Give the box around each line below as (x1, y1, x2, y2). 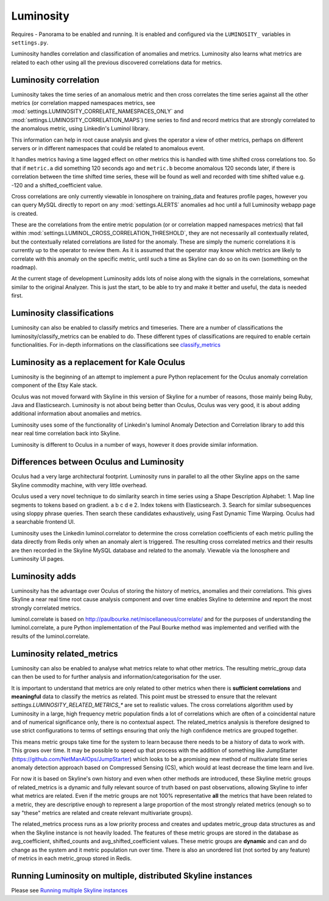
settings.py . (11, 38, 49, 46)
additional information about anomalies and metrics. (11, 410, 142, 418)
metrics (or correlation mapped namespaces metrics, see (11, 100, 155, 107)
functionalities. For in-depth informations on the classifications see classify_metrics (11, 341, 221, 348)
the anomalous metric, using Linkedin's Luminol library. (11, 125, 150, 132)
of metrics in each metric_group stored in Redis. (11, 855, 132, 862)
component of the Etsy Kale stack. (11, 382, 97, 389)
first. (11, 292, 23, 299)
